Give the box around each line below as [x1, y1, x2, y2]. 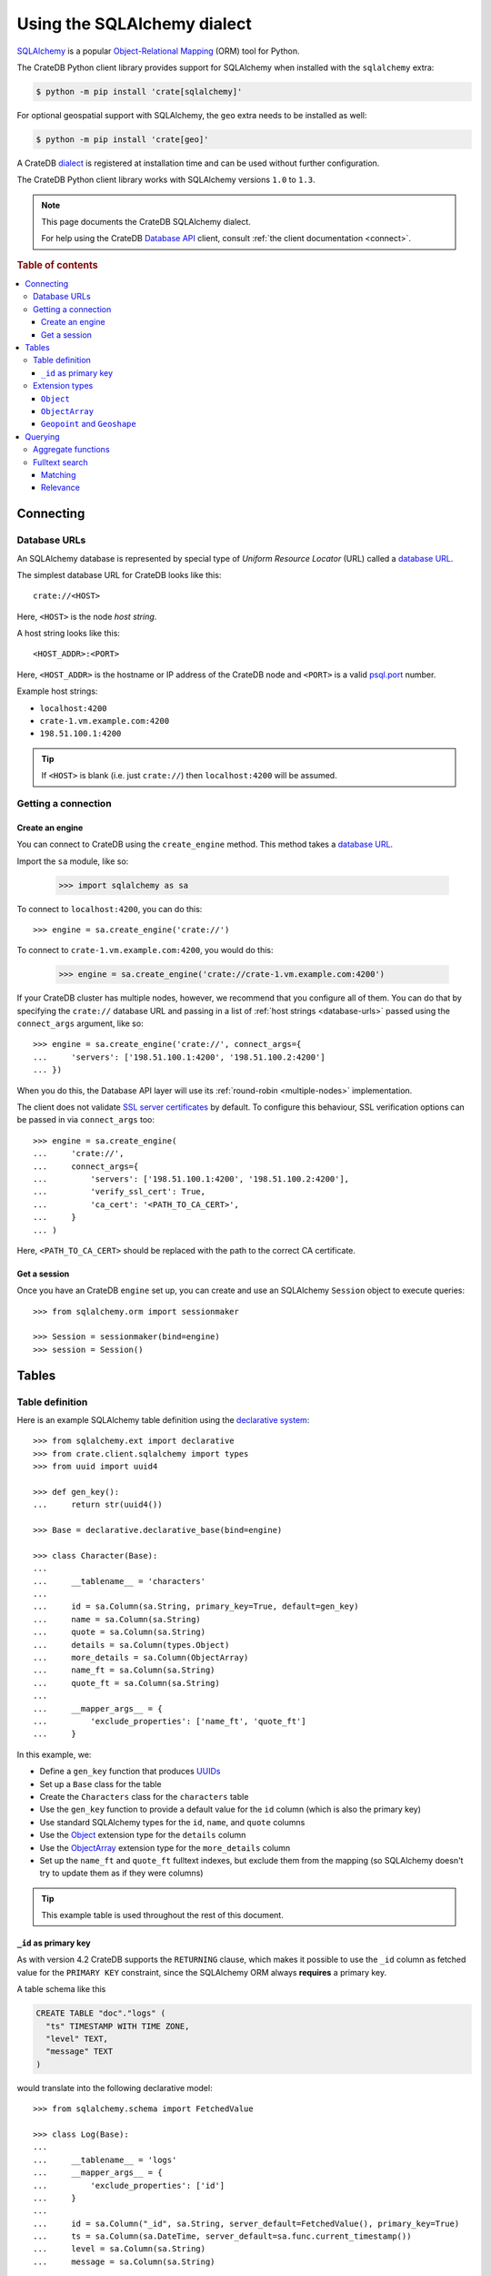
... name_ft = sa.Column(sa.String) [33, 1665, 215, 1675]
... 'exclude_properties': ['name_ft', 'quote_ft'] [33, 1716, 306, 1726]
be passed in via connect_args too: [16, 1114, 155, 1125]
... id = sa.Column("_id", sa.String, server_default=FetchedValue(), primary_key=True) [33, 2218, 460, 2229]
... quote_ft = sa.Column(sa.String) [33, 1678, 220, 1688]
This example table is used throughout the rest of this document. [41, 1910, 284, 1921]
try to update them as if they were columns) [39, 1867, 204, 1879]
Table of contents [16, 259, 99, 271]
